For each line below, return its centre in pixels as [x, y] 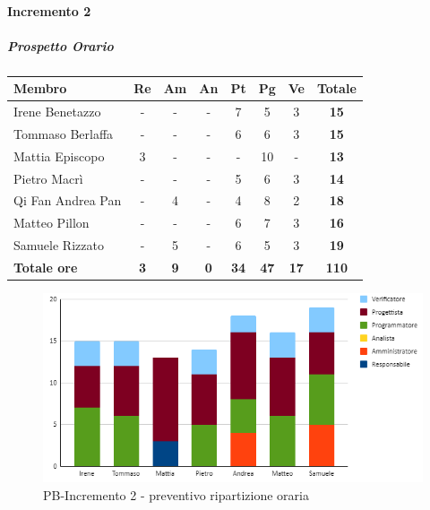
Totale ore [46, 267]
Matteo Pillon [52, 223]
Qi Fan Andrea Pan [68, 200]
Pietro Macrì [48, 178]
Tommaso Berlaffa [64, 133]
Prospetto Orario [60, 45]
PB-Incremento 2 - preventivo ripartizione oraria [176, 495]
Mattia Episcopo [59, 156]
